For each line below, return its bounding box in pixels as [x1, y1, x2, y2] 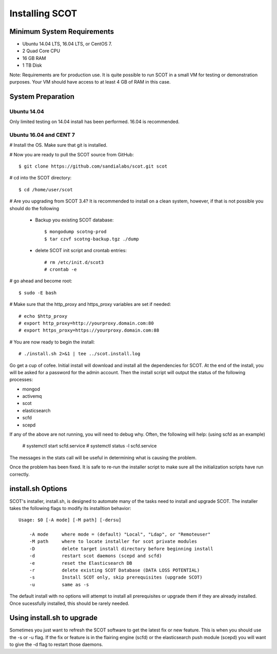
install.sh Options [9, 484, 68, 493]
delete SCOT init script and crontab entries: [35, 248, 127, 254]
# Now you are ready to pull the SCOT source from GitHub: [9, 151, 134, 157]
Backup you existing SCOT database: [35, 217, 114, 223]
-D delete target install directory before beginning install [29, 546, 213, 551]
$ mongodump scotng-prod [44, 229, 107, 235]
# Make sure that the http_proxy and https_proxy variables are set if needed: [9, 301, 171, 308]
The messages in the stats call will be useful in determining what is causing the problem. [9, 454, 197, 461]
